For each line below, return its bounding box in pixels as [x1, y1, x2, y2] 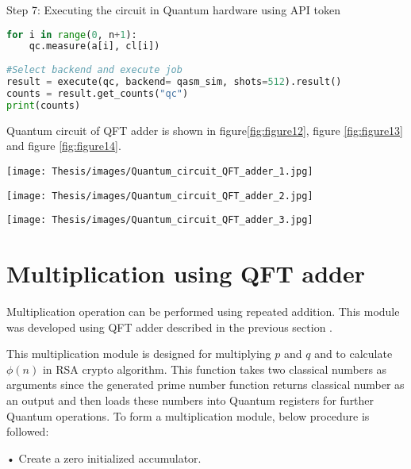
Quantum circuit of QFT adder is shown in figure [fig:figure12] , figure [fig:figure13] [6, 121, 404, 138]
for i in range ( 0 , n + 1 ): [6, 29, 137, 40]
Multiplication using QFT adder [6, 257, 366, 290]
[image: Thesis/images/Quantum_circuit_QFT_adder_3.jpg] [6, 214, 313, 226]
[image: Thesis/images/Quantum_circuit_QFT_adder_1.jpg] [6, 165, 313, 177]
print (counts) [6, 99, 81, 111]
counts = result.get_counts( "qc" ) [6, 87, 189, 99]
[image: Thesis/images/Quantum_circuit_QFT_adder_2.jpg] [6, 190, 313, 202]
